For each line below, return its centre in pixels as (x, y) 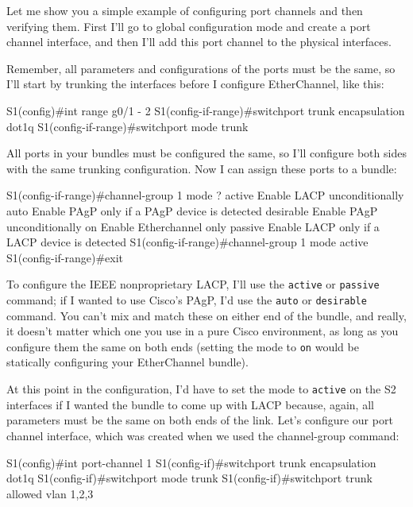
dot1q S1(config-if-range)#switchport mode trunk (127, 126)
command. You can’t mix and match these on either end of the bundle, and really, (206, 315)
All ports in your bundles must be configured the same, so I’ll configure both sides (206, 153)
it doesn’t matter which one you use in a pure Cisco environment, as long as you (203, 331)
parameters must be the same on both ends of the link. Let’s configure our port (200, 420)
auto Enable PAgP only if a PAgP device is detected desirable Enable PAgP (192, 210)
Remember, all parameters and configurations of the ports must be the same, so (201, 68)
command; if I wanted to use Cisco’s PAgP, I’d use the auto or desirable (187, 299)
